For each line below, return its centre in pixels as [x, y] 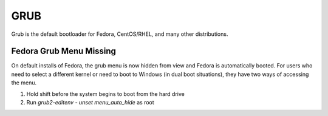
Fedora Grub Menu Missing [64, 51]
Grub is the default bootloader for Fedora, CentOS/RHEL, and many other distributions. [120, 34]
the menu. [24, 83]
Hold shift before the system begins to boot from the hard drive [105, 94]
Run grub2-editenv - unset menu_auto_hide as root [90, 103]
